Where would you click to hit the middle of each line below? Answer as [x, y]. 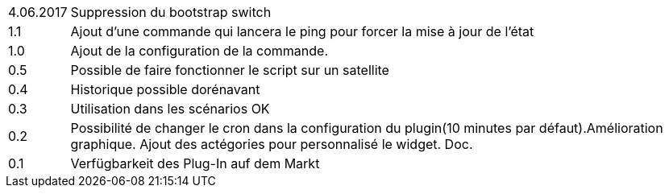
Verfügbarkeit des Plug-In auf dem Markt [195, 163]
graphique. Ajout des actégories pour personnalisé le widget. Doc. [272, 144]
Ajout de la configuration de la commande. [199, 51]
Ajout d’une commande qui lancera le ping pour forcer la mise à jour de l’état [302, 31]
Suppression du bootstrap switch [171, 12]
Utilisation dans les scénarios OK [170, 109]
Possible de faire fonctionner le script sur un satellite [230, 70]
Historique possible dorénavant [165, 89]
